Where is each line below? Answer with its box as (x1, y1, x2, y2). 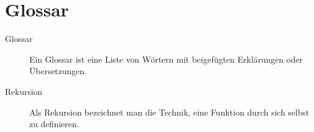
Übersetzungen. (29, 64, 87, 77)
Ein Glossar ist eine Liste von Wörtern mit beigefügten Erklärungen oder (29, 52, 303, 65)
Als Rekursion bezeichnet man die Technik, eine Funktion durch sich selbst (29, 105, 309, 118)
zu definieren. (29, 117, 79, 130)
